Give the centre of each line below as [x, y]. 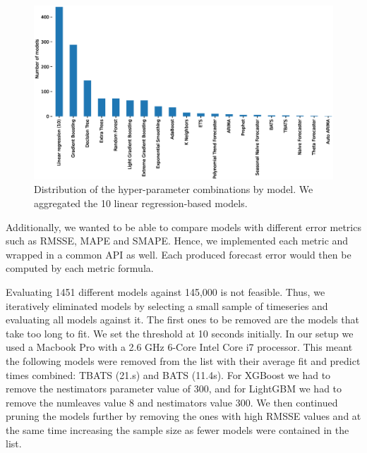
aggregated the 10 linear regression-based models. [141, 203]
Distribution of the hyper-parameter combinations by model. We [174, 189]
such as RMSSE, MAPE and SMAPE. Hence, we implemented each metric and [177, 241]
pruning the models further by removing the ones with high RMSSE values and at [183, 416]
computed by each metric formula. [80, 268]
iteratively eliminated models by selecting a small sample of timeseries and [167, 305]
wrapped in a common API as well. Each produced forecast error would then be [179, 254]
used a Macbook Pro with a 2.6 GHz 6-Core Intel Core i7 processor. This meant [179, 347]
